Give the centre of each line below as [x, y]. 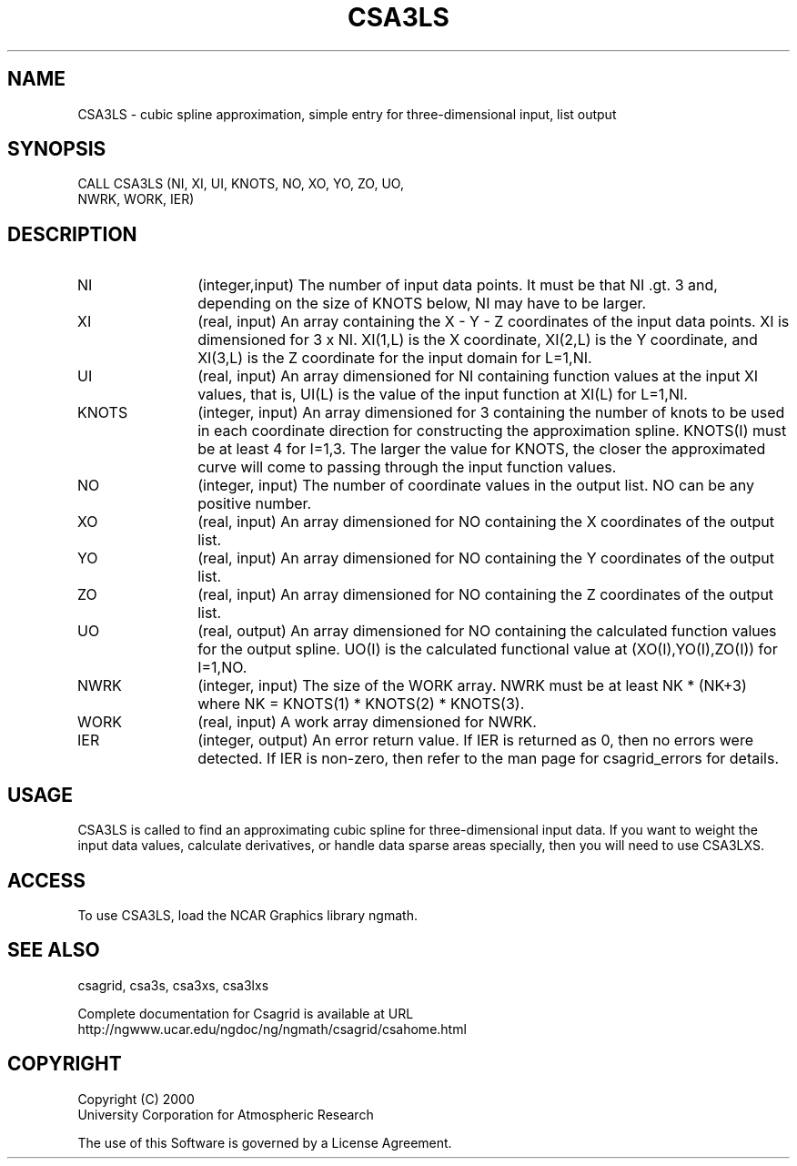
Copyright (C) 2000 [136, 1099]
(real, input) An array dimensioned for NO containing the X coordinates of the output [486, 522]
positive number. [255, 504]
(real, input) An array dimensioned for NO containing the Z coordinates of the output [486, 595]
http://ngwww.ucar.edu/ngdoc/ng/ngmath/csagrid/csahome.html [272, 1029]
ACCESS [47, 880]
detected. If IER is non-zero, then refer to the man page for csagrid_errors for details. [489, 759]
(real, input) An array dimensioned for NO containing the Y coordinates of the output [486, 558]
